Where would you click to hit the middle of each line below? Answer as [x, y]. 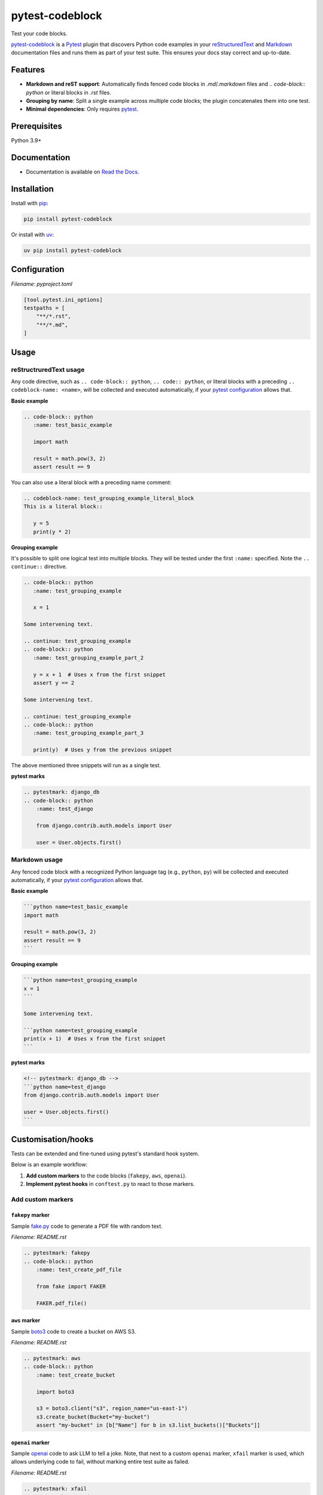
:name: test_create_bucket [76, 1375]
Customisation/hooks [52, 1139]
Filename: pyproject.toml [42, 283]
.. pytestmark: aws [52, 1358]
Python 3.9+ [26, 141]
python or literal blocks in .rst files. [69, 92]
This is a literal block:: [63, 507]
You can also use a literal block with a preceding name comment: [91, 482]
